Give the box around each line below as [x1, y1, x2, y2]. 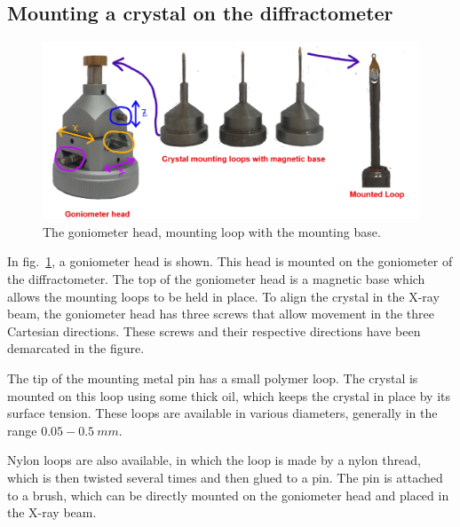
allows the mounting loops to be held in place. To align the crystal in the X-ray [7, 287, 440, 305]
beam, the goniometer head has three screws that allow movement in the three [7, 304, 434, 323]
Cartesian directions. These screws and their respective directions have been [7, 321, 421, 340]
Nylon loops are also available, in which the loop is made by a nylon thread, [7, 451, 421, 469]
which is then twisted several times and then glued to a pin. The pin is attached [7, 468, 443, 486]
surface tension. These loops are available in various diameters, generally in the [7, 404, 438, 422]
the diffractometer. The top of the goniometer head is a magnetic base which [7, 269, 425, 287]
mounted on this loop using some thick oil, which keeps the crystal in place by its [7, 386, 451, 405]
